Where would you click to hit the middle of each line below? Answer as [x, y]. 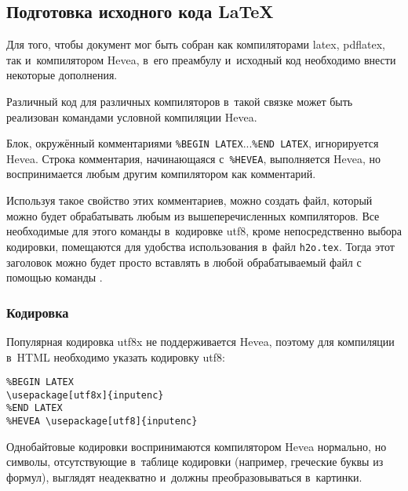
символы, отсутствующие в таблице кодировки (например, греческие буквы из [195, 462]
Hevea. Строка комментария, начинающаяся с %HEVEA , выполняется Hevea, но [193, 158]
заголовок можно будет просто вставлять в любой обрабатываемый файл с [184, 262]
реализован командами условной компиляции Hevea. [132, 116]
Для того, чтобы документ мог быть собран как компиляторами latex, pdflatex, [196, 44]
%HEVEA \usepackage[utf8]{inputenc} [102, 422]
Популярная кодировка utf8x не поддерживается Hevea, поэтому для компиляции [200, 341]
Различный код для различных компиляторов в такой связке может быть [180, 101]
